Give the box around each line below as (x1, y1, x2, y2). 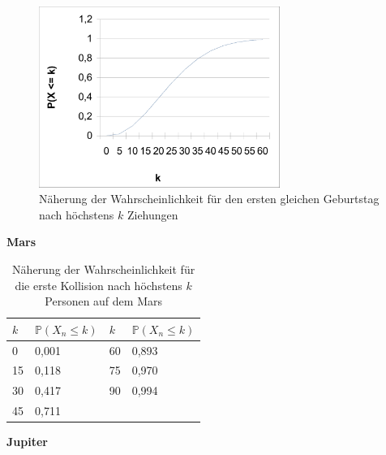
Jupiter (6, 433, 48, 450)
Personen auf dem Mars (45, 292, 162, 310)
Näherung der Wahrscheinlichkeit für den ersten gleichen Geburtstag (39, 190, 380, 207)
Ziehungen (127, 206, 178, 223)
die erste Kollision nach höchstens (15, 276, 182, 293)
